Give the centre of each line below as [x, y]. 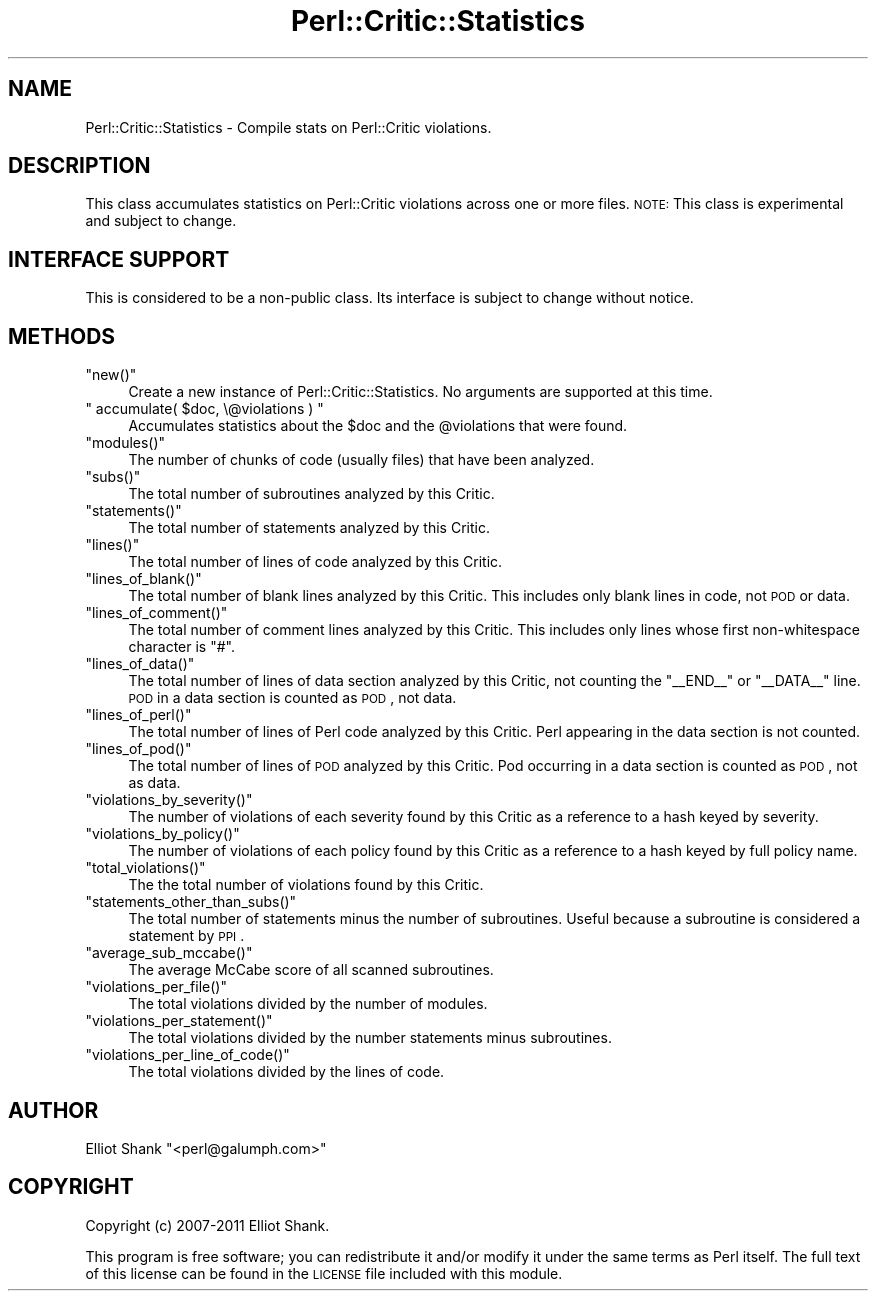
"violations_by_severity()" [169, 800]
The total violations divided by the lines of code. [286, 1072]
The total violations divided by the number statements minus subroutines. [370, 1038]
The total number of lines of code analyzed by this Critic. [315, 562]
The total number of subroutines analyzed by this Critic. [311, 494]
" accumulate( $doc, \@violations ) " [204, 409]
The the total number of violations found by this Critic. [306, 885]
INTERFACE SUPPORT [119, 259]
